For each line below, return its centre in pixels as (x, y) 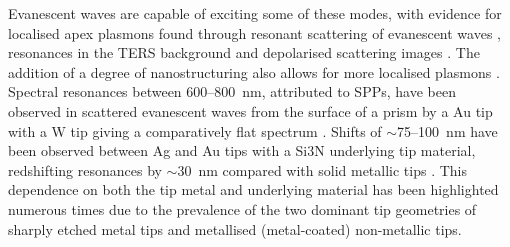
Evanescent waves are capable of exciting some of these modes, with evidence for (255, 13)
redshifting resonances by (85, 169)
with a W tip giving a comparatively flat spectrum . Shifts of (195, 130)
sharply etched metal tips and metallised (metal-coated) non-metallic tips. (235, 228)
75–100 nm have (447, 130)
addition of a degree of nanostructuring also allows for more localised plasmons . (254, 71)
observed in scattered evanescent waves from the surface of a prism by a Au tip (250, 110)
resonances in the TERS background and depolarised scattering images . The (244, 52)
